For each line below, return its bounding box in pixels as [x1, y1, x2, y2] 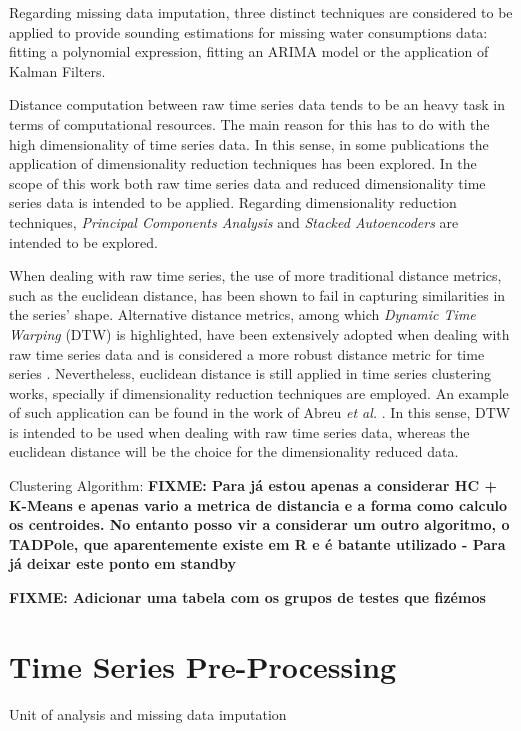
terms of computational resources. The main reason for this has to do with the [9, 113, 490, 134]
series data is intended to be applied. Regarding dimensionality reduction [9, 192, 457, 213]
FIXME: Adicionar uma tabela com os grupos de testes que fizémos [9, 587, 486, 608]
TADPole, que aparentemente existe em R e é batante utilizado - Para [9, 533, 506, 554]
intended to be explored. [9, 231, 159, 252]
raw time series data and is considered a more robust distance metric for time [9, 343, 485, 364]
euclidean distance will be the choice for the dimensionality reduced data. [9, 441, 459, 462]
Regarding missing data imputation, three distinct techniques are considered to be [9, 2, 513, 22]
